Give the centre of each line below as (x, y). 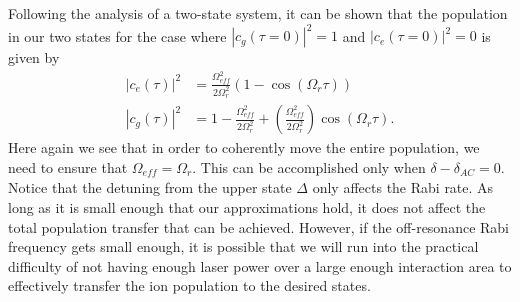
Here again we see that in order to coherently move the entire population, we (244, 147)
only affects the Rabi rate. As (403, 187)
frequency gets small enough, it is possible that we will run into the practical (243, 246)
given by (34, 57)
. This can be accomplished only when (309, 166)
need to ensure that (68, 166)
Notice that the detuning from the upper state (150, 187)
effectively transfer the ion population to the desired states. (189, 285)
